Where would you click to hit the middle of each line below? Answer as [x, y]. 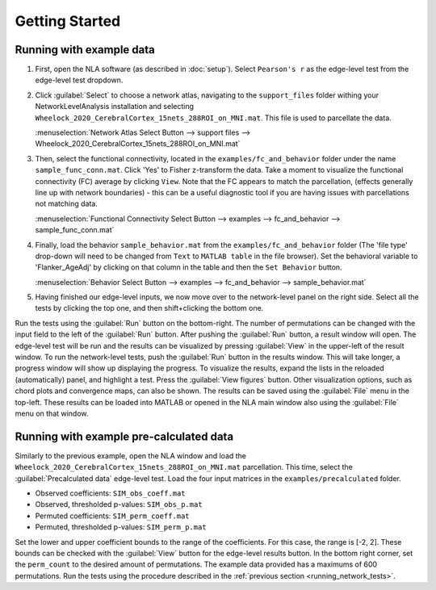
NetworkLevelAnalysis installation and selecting [114, 107]
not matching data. [67, 204]
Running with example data [85, 50]
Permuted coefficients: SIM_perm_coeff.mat [112, 516]
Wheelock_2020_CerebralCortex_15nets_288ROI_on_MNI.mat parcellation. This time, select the [184, 467]
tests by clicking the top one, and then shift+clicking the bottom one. [149, 308]
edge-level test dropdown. [79, 80]
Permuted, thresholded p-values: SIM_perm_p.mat [121, 527]
